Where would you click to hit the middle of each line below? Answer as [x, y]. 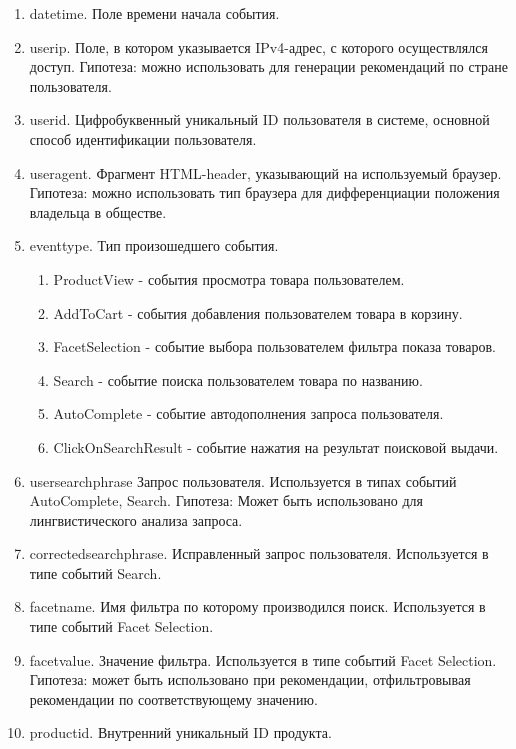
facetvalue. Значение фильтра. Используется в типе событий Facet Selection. [263, 659]
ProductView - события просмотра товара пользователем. [229, 278]
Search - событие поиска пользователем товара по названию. [238, 379]
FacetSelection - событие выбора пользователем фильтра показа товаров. [274, 346]
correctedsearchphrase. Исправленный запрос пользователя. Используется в [259, 553]
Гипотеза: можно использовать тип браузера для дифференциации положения [264, 192]
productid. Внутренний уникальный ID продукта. [180, 732]
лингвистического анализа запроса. [136, 519]
